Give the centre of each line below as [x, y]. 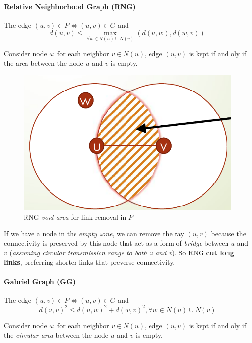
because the [228, 233]
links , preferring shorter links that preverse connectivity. [89, 262]
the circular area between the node [56, 335]
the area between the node [44, 63]
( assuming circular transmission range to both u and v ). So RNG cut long [122, 252]
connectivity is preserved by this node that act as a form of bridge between [116, 243]
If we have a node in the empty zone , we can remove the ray [94, 233]
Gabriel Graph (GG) [40, 281]
